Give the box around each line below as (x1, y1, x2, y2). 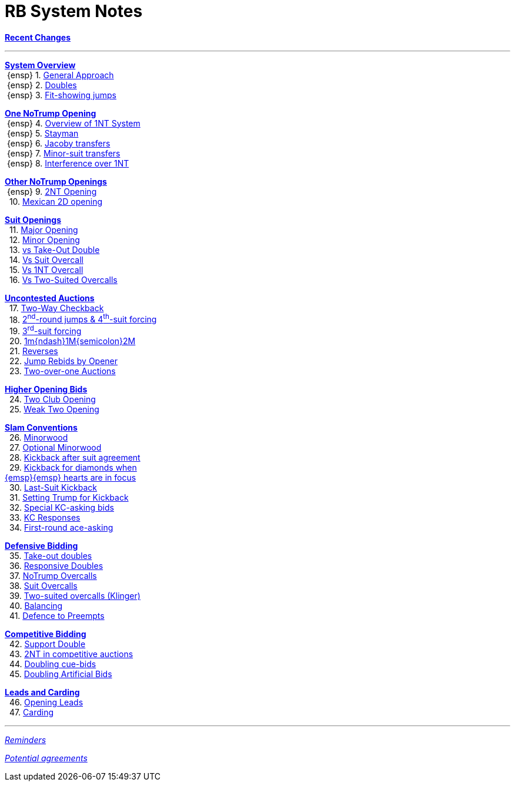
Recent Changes (5, 32, 71, 42)
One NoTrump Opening (5, 108, 96, 118)
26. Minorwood (9, 432, 68, 443)
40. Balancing (9, 601, 63, 611)
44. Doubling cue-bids (9, 659, 96, 670)
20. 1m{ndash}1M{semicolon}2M (9, 336, 136, 347)
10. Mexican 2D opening (9, 196, 102, 207)
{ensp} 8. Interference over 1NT (6, 158, 129, 168)
